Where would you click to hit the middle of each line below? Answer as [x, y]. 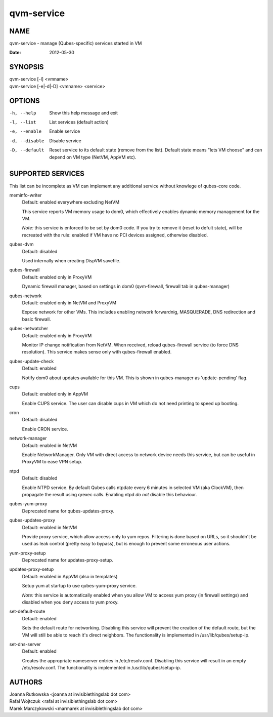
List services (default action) [79, 122]
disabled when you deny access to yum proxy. [70, 602]
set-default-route [27, 611]
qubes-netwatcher [29, 329]
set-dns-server [25, 644]
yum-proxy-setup [28, 553]
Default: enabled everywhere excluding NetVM [71, 202]
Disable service [65, 141]
